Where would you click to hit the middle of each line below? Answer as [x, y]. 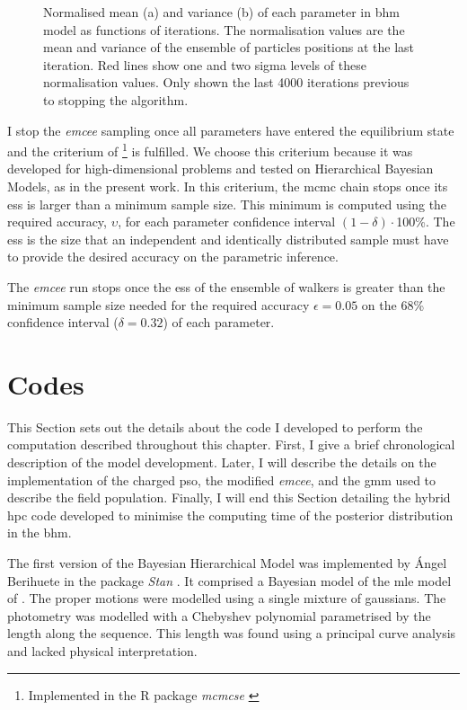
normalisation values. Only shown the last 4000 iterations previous [226, 82]
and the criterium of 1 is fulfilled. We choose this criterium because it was [210, 150]
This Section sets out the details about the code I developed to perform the [215, 426]
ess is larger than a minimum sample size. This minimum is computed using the [227, 204]
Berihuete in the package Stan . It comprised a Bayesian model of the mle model [229, 580]
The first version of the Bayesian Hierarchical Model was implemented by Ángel [227, 563]
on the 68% [393, 304]
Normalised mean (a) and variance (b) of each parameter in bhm [221, 12]
